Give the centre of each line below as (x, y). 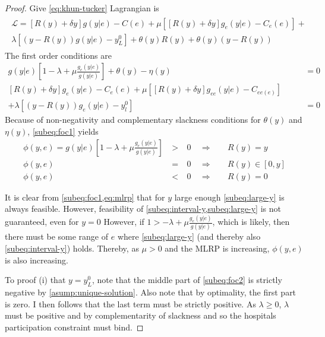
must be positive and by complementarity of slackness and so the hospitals (141, 315)
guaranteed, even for (42, 222)
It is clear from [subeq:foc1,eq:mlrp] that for (85, 197)
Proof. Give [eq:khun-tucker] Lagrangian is (82, 8)
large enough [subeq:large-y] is (229, 197)
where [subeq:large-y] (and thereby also (189, 236)
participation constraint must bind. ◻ (74, 327)
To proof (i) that (35, 280)
